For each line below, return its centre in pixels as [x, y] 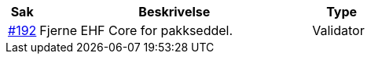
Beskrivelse [174, 12]
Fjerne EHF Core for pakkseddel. [136, 30]
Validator [338, 30]
